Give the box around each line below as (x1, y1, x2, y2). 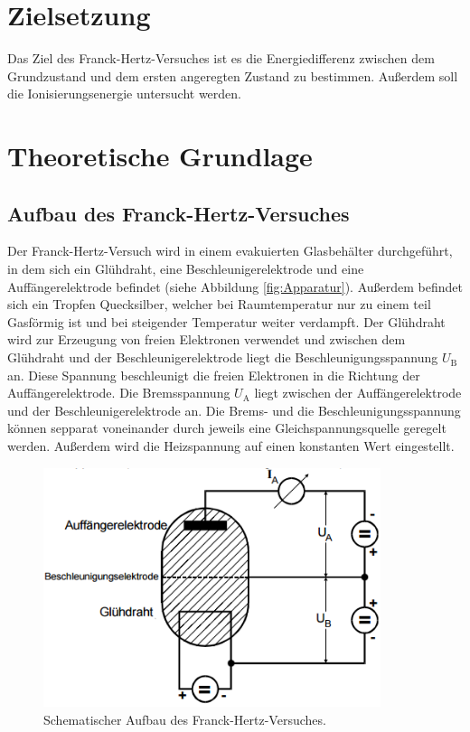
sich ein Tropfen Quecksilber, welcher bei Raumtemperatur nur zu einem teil (7, 295, 431, 314)
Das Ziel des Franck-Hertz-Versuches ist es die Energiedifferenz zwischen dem (7, 49, 435, 68)
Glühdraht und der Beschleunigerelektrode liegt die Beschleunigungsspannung (7, 348, 438, 367)
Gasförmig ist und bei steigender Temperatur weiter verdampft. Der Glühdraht (7, 312, 446, 331)
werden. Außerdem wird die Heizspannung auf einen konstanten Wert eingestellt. (7, 436, 455, 455)
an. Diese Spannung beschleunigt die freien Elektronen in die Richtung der (7, 365, 420, 384)
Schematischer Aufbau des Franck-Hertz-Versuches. (43, 709, 326, 728)
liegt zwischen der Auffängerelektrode (254, 383, 462, 402)
